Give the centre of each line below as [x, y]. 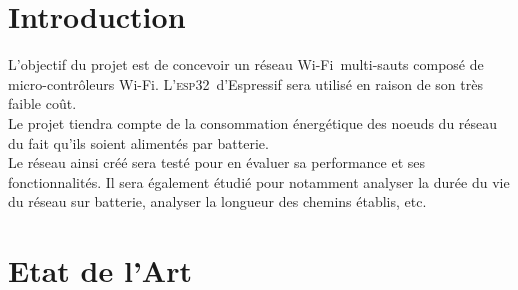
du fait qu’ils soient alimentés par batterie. [138, 142]
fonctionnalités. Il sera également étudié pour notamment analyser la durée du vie [259, 181]
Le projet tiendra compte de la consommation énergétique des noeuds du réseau [253, 122]
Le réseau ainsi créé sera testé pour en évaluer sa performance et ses [217, 162]
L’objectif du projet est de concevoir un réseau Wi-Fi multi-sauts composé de [246, 64]
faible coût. [42, 103]
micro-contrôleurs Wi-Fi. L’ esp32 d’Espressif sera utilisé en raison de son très [245, 83]
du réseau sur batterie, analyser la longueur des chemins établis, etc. [217, 201]
